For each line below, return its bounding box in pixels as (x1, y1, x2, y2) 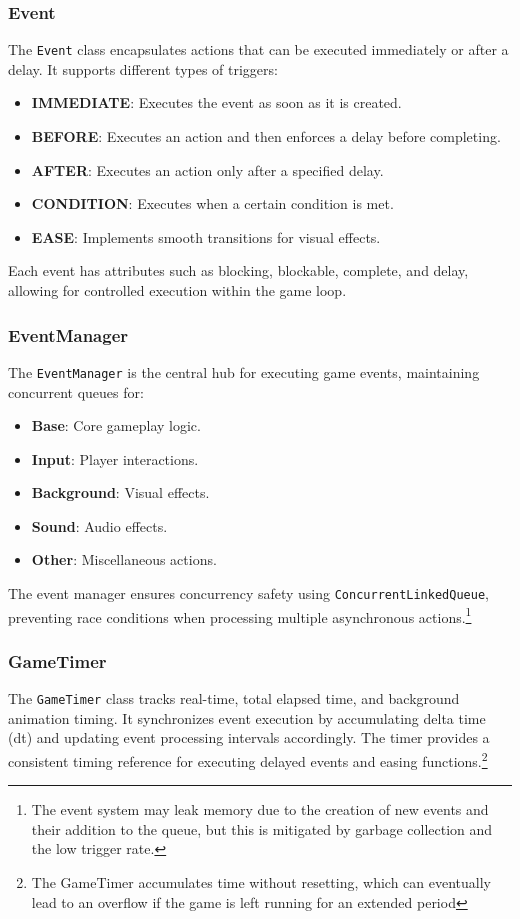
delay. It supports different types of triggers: (8, 58, 278, 79)
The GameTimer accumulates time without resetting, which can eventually (31, 872, 491, 893)
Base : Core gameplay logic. (31, 415, 201, 436)
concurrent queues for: (8, 381, 144, 402)
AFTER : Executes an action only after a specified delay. (31, 159, 384, 180)
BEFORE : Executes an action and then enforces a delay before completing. (31, 126, 501, 147)
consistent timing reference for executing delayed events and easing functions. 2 (8, 748, 488, 771)
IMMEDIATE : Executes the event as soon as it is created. (31, 92, 402, 113)
